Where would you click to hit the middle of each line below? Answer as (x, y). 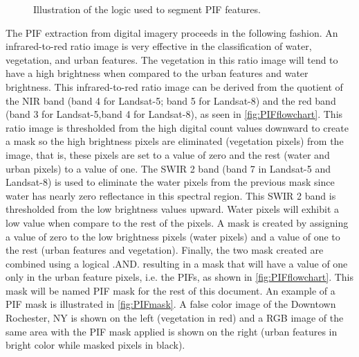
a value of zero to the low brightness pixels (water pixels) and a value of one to (173, 236)
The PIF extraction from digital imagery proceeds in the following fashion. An (172, 32)
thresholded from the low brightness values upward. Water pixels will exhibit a (173, 209)
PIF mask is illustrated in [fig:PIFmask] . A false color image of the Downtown (171, 304)
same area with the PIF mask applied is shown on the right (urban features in (172, 331)
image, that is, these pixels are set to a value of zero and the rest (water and (168, 154)
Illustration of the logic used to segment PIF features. (147, 9)
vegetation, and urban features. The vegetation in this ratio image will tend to (172, 59)
